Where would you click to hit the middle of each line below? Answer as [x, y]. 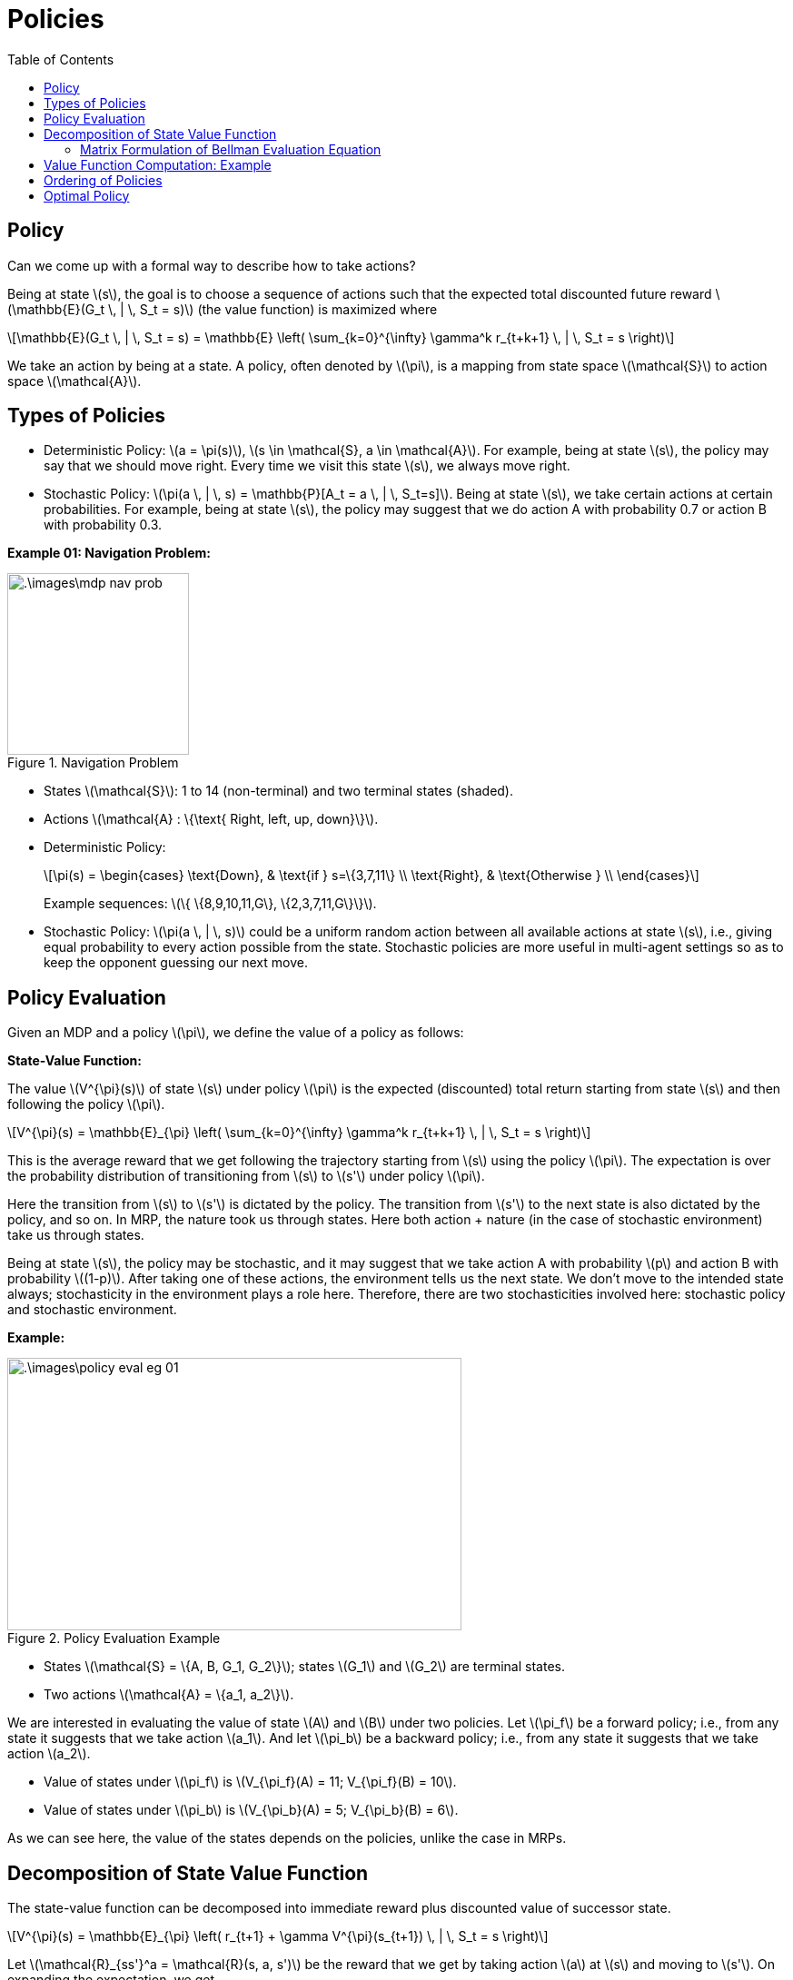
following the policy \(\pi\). [86, 1104]
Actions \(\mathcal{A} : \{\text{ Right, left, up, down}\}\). [211, 819]
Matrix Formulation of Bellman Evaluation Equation [231, 149]
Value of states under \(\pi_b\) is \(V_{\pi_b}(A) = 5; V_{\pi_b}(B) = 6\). [251, 1810]
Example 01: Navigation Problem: [109, 553]
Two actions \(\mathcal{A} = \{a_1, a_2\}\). [169, 1695]
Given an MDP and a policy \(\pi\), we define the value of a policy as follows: [236, 1033]
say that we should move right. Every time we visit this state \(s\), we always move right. [307, 466]
